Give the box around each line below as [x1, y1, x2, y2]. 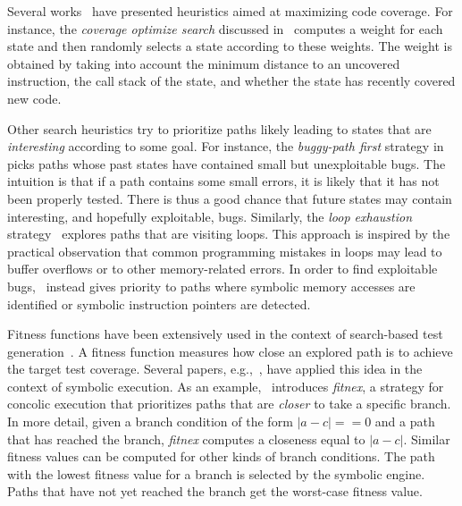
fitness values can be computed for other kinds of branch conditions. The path [7, 447, 435, 466]
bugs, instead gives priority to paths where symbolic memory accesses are [7, 276, 416, 295]
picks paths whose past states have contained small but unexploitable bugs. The [7, 154, 446, 173]
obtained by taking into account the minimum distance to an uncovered [7, 54, 400, 72]
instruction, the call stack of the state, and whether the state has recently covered [7, 72, 456, 90]
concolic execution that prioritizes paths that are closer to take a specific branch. [7, 394, 451, 413]
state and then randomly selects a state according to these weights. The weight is [7, 37, 452, 55]
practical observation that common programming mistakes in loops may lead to [7, 241, 442, 260]
